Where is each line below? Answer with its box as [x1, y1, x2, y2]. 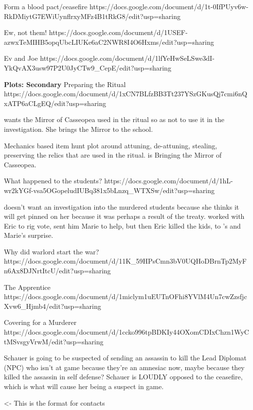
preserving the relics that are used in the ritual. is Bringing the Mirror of [4, 150, 222, 160]
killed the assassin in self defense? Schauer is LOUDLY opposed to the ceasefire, [4, 372, 243, 382]
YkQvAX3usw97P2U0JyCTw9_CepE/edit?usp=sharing [4, 62, 171, 72]
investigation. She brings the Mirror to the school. [4, 124, 153, 134]
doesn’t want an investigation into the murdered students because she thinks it [4, 201, 239, 212]
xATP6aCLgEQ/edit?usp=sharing [4, 98, 107, 108]
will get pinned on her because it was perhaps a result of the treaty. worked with [4, 211, 245, 221]
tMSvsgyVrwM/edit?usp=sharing [4, 336, 104, 346]
